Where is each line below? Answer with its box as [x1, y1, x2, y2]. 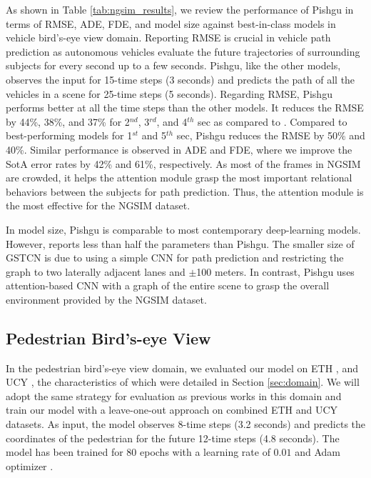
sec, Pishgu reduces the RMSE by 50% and [176, 128, 365, 143]
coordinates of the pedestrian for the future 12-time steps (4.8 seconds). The [6, 430, 340, 445]
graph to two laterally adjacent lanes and [6, 264, 185, 279]
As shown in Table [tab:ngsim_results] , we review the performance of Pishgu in [6, 2, 354, 16]
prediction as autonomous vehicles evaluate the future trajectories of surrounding [6, 44, 360, 59]
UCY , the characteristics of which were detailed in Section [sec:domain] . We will [6, 374, 360, 389]
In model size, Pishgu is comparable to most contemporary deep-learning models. [6, 221, 361, 236]
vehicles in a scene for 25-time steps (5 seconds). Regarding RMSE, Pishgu [6, 86, 332, 101]
